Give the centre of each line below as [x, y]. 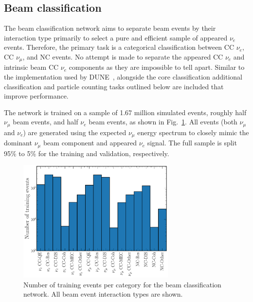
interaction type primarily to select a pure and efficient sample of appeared [116, 37]
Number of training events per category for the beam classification [122, 284]
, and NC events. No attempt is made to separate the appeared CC [123, 56]
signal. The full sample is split [192, 143]
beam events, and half [45, 122]
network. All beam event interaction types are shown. [103, 294]
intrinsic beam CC [31, 67]
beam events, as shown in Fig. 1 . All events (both [163, 122]
